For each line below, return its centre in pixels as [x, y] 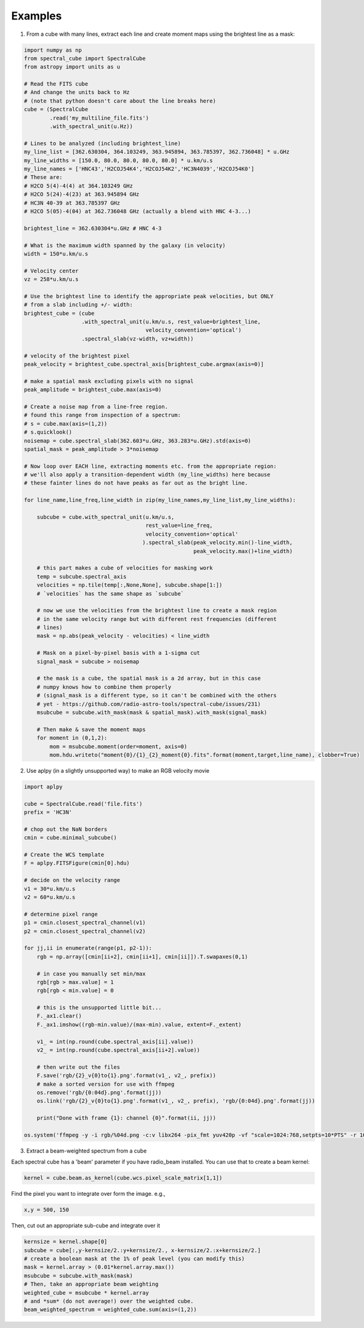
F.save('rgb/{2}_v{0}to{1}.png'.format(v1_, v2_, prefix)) [126, 1076]
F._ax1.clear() [59, 1016]
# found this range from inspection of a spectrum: [103, 415]
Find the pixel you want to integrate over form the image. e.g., [88, 1194]
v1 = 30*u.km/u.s [50, 889]
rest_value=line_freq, [179, 526]
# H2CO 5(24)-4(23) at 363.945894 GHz [82, 195]
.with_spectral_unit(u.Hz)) [91, 127]
